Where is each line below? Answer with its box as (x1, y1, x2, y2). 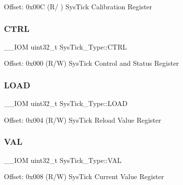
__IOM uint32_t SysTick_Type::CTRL (4, 41, 127, 52)
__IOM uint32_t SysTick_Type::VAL (4, 155, 122, 165)
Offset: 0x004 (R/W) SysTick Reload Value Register (4, 114, 161, 125)
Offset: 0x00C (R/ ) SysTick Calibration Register (4, 1, 153, 11)
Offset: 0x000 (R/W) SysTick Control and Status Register (4, 58, 179, 68)
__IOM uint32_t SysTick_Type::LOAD (4, 98, 128, 108)
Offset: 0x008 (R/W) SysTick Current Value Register (4, 171, 164, 182)
